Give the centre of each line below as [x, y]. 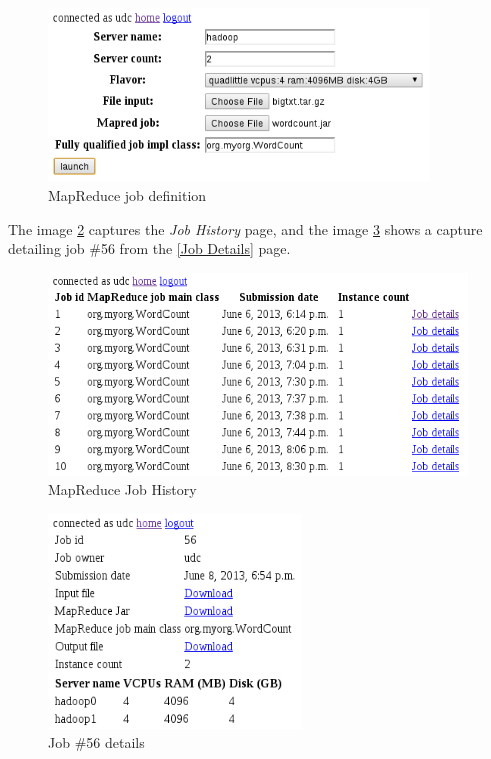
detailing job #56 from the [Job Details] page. [149, 248]
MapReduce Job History [122, 489]
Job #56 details [96, 742]
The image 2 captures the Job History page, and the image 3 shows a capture [245, 228]
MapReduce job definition [127, 194]
